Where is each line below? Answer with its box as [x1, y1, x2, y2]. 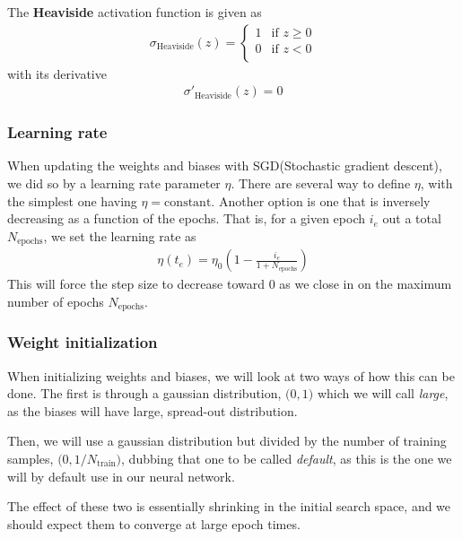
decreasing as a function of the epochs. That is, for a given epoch [7, 209, 365, 228]
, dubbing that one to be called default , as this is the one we [121, 448, 452, 467]
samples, [7, 448, 54, 467]
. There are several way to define [231, 174, 411, 193]
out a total [382, 209, 441, 228]
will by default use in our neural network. [7, 466, 235, 485]
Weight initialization [7, 331, 158, 353]
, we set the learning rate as [43, 226, 196, 245]
